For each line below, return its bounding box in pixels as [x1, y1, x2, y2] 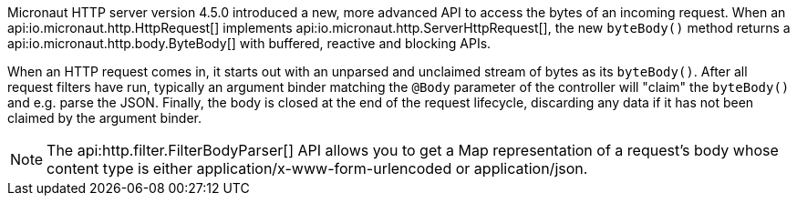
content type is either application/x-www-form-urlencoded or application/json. [47, 159, 588, 178]
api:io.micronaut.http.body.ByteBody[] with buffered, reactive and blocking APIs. [7, 36, 492, 51]
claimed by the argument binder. [7, 110, 202, 126]
